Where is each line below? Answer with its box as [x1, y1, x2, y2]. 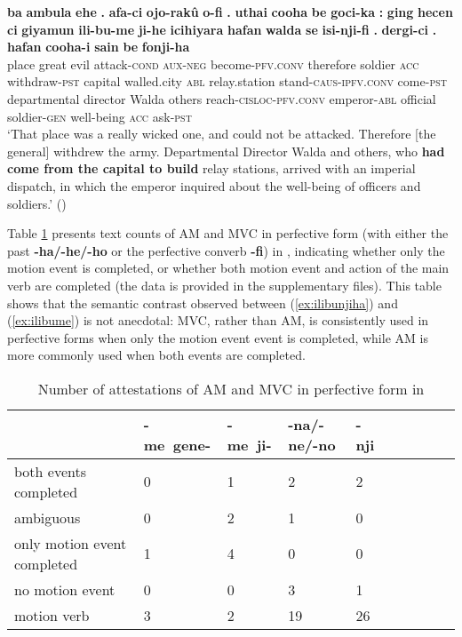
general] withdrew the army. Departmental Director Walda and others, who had [7, 141, 445, 160]
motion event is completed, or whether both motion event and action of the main [7, 259, 450, 277]
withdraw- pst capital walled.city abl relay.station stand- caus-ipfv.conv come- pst [7, 72, 447, 91]
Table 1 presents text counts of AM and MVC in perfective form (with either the [7, 224, 449, 243]
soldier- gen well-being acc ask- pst [7, 107, 192, 125]
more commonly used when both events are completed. [7, 346, 306, 364]
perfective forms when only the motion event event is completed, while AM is [7, 328, 428, 346]
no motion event [14, 578, 115, 600]
